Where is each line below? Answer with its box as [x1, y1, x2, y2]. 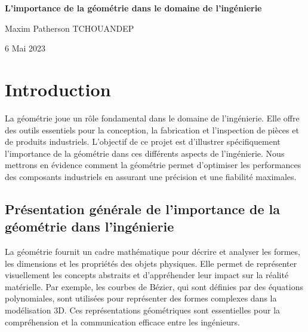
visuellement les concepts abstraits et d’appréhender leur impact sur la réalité [5, 269, 289, 281]
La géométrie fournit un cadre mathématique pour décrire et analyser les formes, [5, 245, 300, 258]
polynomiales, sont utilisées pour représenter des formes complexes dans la [5, 292, 277, 304]
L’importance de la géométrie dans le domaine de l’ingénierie [5, 2, 262, 14]
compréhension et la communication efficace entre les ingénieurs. [5, 315, 240, 328]
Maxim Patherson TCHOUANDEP [5, 22, 134, 34]
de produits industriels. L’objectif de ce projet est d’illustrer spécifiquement [5, 135, 281, 148]
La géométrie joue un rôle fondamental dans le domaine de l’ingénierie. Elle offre [5, 111, 300, 124]
